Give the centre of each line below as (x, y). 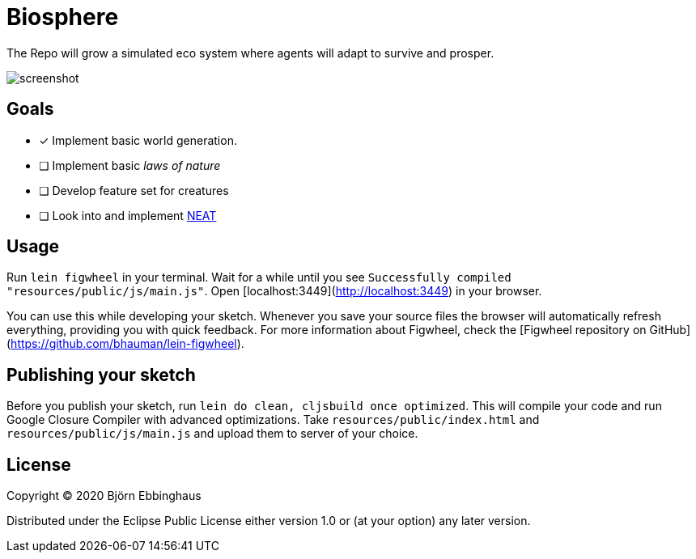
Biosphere (63, 17)
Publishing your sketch (101, 375)
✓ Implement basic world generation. (138, 140)
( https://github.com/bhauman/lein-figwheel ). (125, 344)
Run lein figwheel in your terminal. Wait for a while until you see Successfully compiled (259, 277)
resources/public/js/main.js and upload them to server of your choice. (212, 434)
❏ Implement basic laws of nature (130, 165)
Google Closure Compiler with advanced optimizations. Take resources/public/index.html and (273, 420)
